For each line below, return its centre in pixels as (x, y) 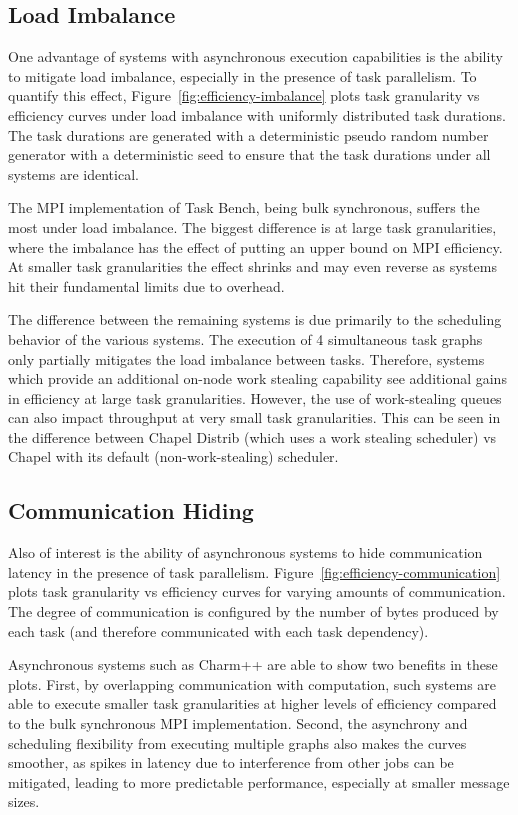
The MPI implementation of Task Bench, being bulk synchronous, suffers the (244, 207)
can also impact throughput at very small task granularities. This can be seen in (254, 417)
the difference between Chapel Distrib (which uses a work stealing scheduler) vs (252, 436)
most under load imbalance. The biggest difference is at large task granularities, (252, 226)
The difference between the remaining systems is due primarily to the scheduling (255, 319)
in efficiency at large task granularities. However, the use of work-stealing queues (255, 397)
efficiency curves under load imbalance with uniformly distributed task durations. (257, 114)
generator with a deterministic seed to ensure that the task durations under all (249, 154)
